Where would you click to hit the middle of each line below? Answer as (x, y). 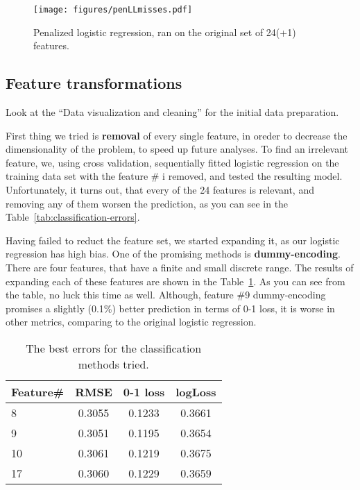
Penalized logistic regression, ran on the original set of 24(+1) (165, 32)
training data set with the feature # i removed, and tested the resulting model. (174, 176)
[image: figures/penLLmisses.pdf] (113, 10)
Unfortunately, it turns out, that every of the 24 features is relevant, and (160, 190)
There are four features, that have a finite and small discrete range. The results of (180, 267)
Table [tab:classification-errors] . (73, 217)
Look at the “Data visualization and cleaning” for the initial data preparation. (172, 112)
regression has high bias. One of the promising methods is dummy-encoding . (173, 254)
